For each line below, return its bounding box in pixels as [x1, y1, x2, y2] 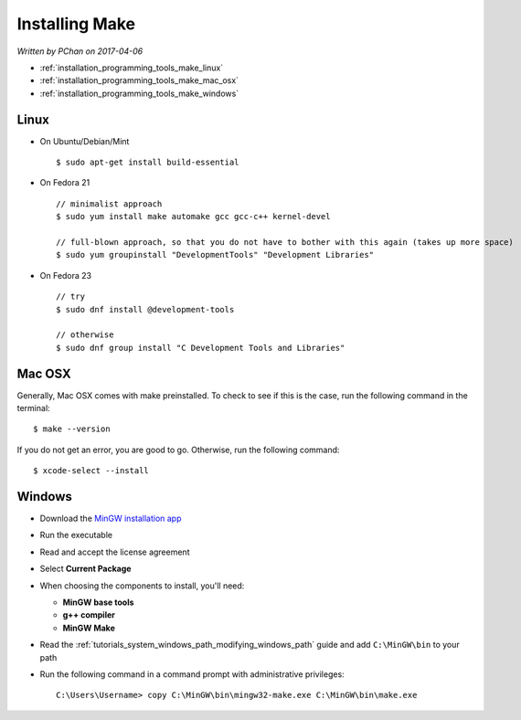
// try [56, 291, 86, 302]
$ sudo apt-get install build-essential [56, 157, 239, 168]
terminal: [16, 403, 50, 413]
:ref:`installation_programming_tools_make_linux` [39, 62, 224, 73]
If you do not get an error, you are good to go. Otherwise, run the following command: [16, 444, 340, 455]
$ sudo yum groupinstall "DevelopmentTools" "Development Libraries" [56, 249, 375, 260]
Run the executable [39, 530, 113, 541]
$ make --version [33, 424, 111, 434]
